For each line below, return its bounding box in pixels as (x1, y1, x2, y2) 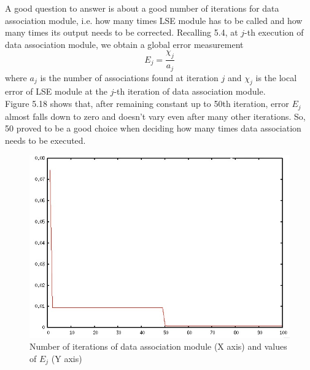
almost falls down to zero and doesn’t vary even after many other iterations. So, (5, 109, 306, 122)
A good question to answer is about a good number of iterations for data (5, 2, 279, 14)
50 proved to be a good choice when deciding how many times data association (5, 122, 301, 135)
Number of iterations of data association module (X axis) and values (29, 340, 287, 353)
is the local (255, 71, 297, 84)
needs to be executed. (5, 133, 86, 146)
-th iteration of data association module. (114, 85, 266, 98)
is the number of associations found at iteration (40, 71, 219, 84)
